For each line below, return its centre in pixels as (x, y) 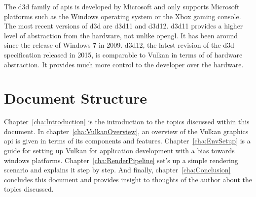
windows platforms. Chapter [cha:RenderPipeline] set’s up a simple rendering (121, 160)
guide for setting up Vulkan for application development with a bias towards (119, 151)
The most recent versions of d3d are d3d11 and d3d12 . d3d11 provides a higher (124, 26)
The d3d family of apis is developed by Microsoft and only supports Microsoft (122, 6)
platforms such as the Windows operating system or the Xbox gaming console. (123, 16)
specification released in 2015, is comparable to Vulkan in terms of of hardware (123, 54)
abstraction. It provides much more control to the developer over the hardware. (124, 64)
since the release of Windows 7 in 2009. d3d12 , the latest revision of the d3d (119, 45)
